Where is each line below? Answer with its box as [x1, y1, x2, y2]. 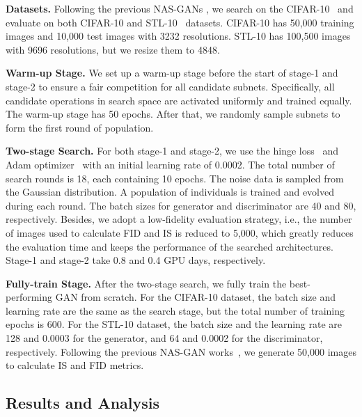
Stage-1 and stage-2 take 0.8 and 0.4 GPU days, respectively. [6, 253, 266, 267]
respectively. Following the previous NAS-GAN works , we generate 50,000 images [6, 344, 356, 359]
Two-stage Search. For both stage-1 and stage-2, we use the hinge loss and [6, 143, 338, 158]
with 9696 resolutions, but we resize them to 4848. [6, 42, 220, 56]
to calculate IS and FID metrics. [6, 358, 144, 372]
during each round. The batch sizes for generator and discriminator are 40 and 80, [6, 198, 356, 212]
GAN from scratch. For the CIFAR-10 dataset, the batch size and [55, 290, 336, 304]
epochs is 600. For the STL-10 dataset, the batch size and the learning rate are [6, 317, 343, 331]
